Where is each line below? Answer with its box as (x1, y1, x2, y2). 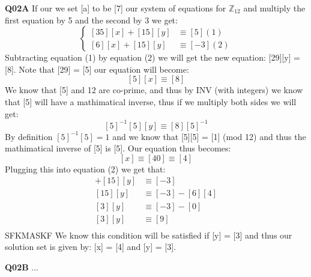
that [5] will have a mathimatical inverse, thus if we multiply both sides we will (5, 95, 297, 108)
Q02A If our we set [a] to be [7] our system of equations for (5, 2, 226, 14)
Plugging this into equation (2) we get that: (5, 162, 166, 175)
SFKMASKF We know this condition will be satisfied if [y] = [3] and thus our (5, 228, 292, 241)
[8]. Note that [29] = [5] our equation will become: (5, 62, 189, 75)
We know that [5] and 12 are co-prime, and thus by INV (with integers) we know (5, 84, 303, 96)
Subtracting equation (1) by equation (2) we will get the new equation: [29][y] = (5, 51, 301, 64)
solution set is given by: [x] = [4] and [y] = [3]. (5, 240, 176, 253)
